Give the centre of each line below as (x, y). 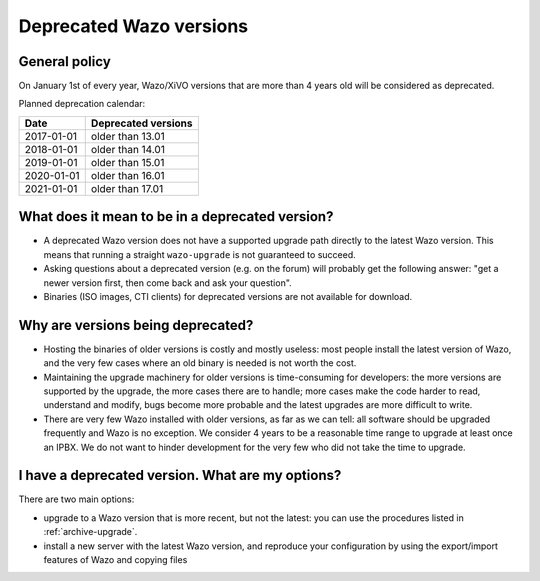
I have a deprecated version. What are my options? (180, 475)
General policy (65, 61)
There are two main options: (76, 499)
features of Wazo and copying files (115, 560)
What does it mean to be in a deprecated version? (176, 216)
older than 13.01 (127, 136)
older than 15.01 (127, 162)
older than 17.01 (127, 188)
